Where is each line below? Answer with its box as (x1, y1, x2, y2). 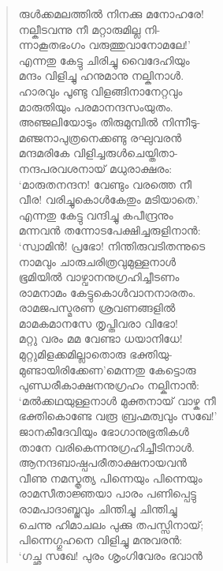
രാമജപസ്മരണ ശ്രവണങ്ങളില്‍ (18, 299, 176, 316)
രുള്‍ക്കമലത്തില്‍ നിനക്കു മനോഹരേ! (18, 6, 204, 21)
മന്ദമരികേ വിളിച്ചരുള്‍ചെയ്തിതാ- (18, 145, 178, 161)
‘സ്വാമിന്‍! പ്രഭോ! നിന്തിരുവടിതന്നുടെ (18, 237, 206, 254)
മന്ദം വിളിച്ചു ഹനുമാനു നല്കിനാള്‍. (18, 67, 184, 84)
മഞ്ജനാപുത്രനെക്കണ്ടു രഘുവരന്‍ (18, 129, 182, 145)
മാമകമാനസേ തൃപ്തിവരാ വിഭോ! (18, 314, 179, 331)
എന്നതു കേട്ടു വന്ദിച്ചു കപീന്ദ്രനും (18, 206, 173, 223)
